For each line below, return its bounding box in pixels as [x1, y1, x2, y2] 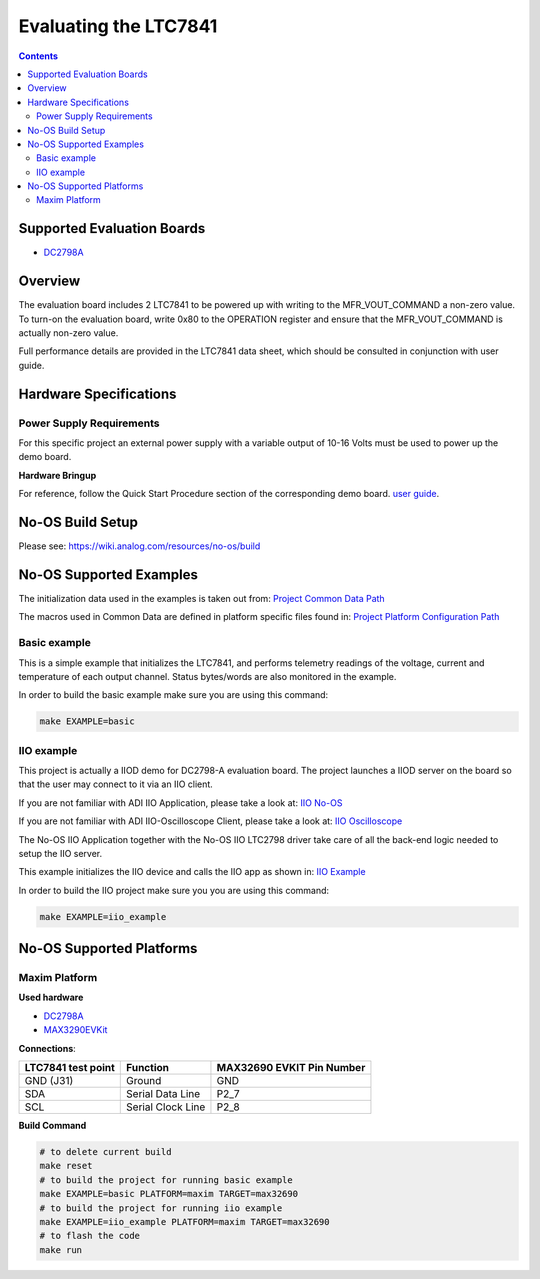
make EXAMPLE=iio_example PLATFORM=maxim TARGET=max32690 [39, 1216, 330, 1227]
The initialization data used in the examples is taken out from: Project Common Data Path [18, 592, 385, 604]
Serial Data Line [126, 1087, 201, 1101]
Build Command [18, 1120, 87, 1132]
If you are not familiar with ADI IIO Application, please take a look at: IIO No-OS [18, 796, 343, 809]
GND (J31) [24, 1074, 74, 1088]
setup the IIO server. [18, 847, 103, 859]
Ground [126, 1074, 162, 1088]
